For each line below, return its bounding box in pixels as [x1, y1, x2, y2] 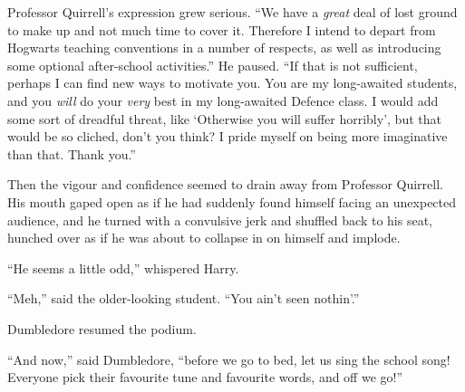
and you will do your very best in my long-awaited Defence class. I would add [7, 91, 439, 110]
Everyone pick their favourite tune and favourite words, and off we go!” [7, 368, 403, 387]
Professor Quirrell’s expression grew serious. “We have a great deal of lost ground [7, 3, 458, 21]
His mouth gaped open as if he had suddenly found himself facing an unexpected [7, 192, 457, 211]
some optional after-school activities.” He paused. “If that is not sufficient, [7, 55, 418, 74]
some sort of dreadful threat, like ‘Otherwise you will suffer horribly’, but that [7, 109, 441, 128]
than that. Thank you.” [7, 144, 136, 163]
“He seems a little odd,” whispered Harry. [7, 258, 239, 277]
